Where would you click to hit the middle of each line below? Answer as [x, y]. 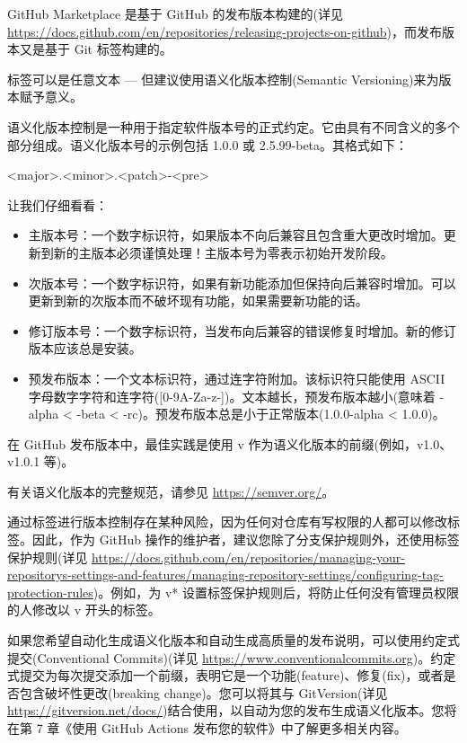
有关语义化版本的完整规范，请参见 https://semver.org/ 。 [171, 491]
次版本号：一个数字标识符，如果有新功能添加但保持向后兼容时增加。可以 [242, 283]
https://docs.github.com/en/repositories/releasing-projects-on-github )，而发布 [225, 31]
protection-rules [50, 592]
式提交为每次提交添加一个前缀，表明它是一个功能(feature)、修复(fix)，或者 [225, 675]
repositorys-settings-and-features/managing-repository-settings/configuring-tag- [225, 575]
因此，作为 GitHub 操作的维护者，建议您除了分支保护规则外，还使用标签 [246, 540]
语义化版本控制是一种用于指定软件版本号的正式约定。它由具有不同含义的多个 [233, 126]
